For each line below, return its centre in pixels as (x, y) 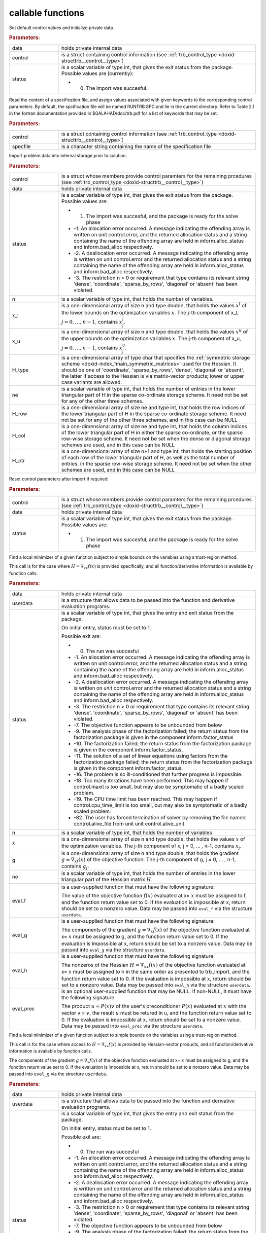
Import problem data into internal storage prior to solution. (68, 156)
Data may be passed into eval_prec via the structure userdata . (133, 1026)
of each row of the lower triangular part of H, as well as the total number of (148, 457)
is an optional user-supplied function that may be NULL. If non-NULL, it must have (157, 991)
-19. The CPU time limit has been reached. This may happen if (146, 799)
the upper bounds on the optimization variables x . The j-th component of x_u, (151, 339)
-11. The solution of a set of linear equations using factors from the (151, 756)
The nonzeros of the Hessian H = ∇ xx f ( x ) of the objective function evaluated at (153, 965)
